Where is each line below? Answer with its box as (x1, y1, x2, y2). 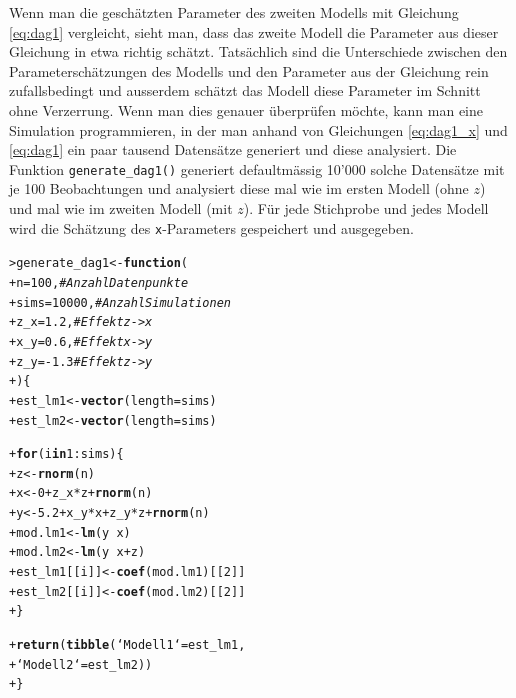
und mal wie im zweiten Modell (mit (9, 198, 233, 218)
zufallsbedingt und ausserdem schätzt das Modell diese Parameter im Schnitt (9, 80, 481, 101)
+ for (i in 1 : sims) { (9, 447, 124, 462)
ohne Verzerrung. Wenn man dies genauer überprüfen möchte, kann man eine (9, 99, 484, 120)
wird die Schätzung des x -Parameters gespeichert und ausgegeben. (9, 217, 414, 238)
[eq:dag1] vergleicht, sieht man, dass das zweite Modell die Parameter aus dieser (9, 21, 499, 42)
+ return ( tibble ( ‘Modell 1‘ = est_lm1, (9, 638, 246, 653)
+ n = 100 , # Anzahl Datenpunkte (9, 275, 189, 290)
